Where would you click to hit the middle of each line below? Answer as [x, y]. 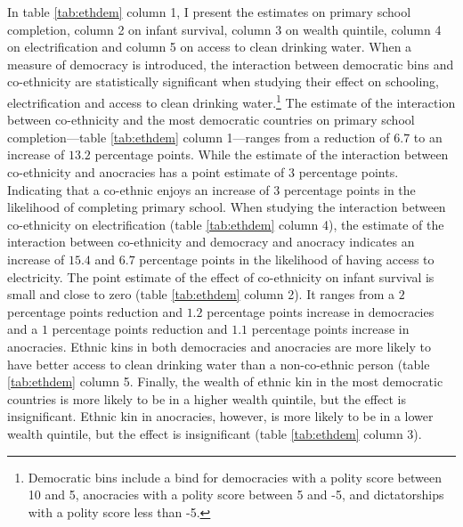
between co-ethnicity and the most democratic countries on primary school [211, 120]
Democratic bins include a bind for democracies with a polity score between [235, 477]
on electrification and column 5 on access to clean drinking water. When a [210, 47]
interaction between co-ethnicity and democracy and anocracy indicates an [211, 242]
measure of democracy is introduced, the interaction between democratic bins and [231, 64]
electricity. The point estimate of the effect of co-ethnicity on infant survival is [221, 276]
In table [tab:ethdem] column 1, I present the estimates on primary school [209, 12]
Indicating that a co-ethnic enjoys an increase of [138, 189]
